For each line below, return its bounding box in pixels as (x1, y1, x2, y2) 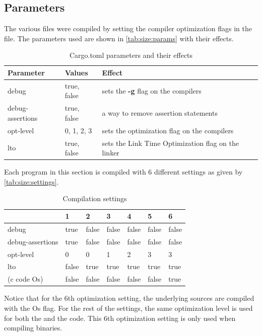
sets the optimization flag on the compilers (102, 125, 234, 135)
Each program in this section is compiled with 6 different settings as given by (4, 166, 243, 177)
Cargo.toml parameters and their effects (69, 50, 193, 60)
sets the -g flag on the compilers (102, 85, 202, 96)
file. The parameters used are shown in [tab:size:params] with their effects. (4, 33, 234, 43)
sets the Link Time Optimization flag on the (102, 137, 239, 148)
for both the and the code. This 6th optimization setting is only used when (4, 312, 236, 323)
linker (102, 147, 119, 158)
